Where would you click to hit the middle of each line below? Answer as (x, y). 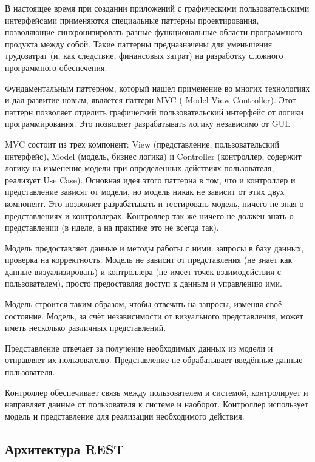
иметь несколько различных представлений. (86, 328)
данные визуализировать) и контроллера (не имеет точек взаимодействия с (143, 271)
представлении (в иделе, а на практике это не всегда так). (112, 227)
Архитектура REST (65, 448)
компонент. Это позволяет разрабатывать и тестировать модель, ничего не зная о (154, 203)
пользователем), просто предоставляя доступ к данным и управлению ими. (144, 283)
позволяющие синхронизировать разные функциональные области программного (154, 32)
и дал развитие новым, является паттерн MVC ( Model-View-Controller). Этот (151, 100)
